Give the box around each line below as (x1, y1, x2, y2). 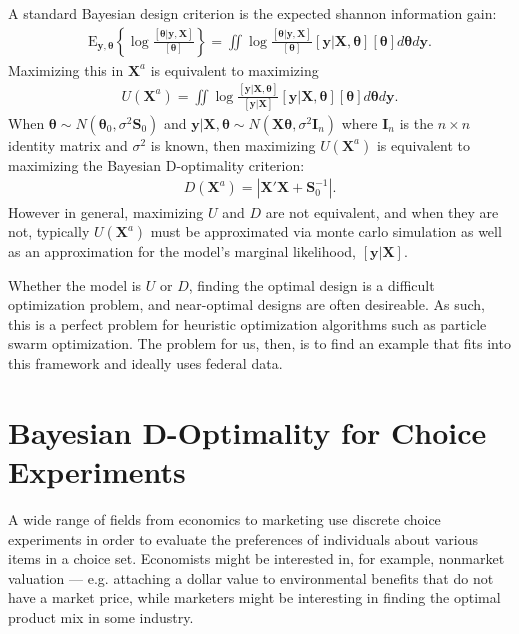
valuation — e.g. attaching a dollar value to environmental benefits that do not (8, 567, 494, 588)
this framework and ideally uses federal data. (8, 353, 283, 374)
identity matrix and (8, 134, 128, 155)
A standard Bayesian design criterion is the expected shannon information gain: (8, 3, 497, 23)
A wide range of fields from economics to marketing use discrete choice (8, 508, 441, 529)
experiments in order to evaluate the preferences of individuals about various (8, 528, 478, 549)
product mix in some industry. (8, 606, 194, 627)
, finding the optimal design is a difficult (188, 274, 435, 295)
